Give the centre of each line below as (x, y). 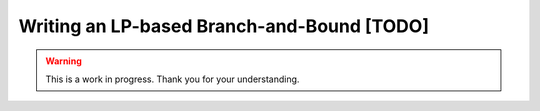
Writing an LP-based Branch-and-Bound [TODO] (224, 26)
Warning (63, 61)
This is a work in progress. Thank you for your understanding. (172, 79)
